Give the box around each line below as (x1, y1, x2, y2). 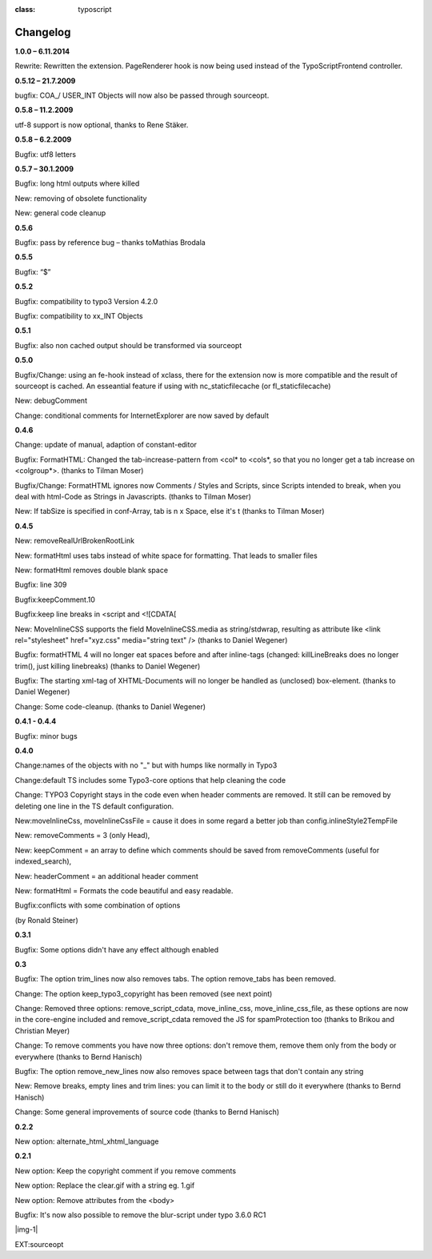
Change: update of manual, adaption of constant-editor (14, 440, 198, 450)
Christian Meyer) (14, 1025, 70, 1036)
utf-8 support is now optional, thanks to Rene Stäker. (14, 120, 189, 130)
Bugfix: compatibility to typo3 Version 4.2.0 (14, 296, 158, 306)
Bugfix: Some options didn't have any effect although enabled (14, 944, 219, 954)
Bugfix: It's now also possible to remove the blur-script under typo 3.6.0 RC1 (14, 1209, 266, 1220)
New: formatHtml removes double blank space (14, 565, 168, 575)
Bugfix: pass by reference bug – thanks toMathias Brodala (14, 237, 206, 247)
